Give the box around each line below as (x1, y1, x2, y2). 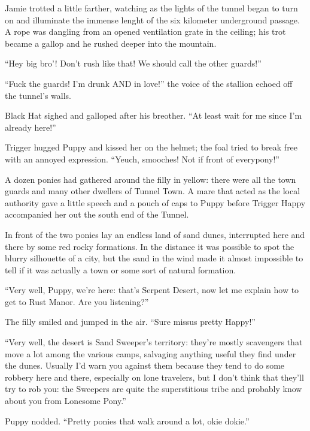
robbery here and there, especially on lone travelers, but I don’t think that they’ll (5, 370, 304, 383)
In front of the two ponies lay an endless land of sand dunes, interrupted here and (5, 228, 305, 240)
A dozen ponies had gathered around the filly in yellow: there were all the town (5, 173, 296, 185)
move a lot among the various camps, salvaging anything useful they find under (5, 347, 296, 360)
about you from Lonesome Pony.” (5, 394, 126, 407)
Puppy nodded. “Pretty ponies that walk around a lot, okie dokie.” (5, 414, 250, 427)
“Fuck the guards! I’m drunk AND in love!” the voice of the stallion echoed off (5, 77, 293, 89)
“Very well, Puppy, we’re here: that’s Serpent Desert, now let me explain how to (5, 284, 299, 296)
